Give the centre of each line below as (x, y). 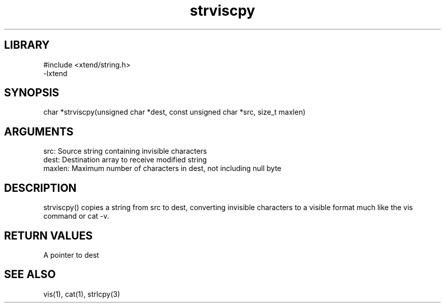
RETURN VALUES (49, 235)
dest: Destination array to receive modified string (125, 160)
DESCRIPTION (40, 188)
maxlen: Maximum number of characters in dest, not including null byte (162, 168)
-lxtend (55, 73)
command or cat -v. (76, 216)
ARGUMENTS (39, 131)
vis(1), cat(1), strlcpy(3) (82, 294)
